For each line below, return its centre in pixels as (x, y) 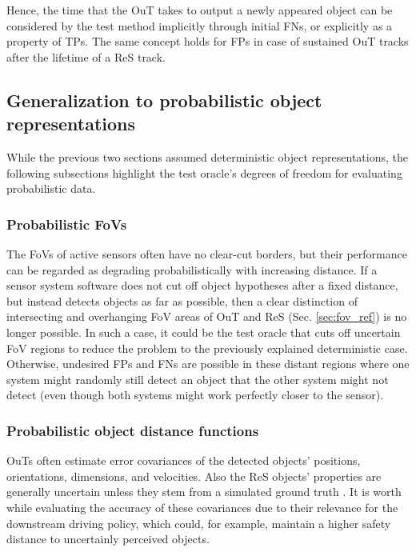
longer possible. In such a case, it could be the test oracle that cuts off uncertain (204, 332)
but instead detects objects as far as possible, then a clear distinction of (182, 300)
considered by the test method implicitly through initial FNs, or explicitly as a (200, 25)
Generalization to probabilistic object (164, 100)
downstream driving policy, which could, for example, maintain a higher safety (199, 523)
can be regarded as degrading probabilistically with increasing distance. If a (192, 269)
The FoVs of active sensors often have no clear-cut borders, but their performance (207, 253)
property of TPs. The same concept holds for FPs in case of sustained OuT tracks (208, 41)
